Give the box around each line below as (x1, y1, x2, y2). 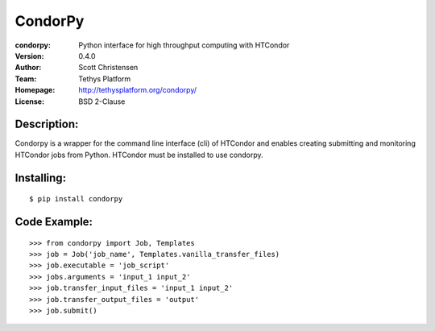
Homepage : (14, 85, 56, 95)
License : (14, 97, 44, 106)
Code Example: (14, 215, 93, 229)
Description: (14, 118, 79, 131)
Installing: (14, 171, 67, 184)
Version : (14, 51, 44, 60)
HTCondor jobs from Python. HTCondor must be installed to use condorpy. (14, 150, 263, 159)
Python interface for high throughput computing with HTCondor (78, 40, 290, 50)
